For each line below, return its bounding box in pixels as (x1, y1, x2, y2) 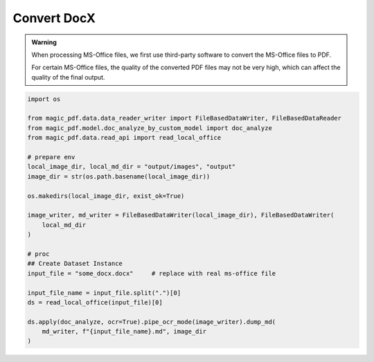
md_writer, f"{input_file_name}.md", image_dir (42, 327, 207, 336)
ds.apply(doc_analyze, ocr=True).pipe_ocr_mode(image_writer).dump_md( (27, 318, 276, 325)
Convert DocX (12, 10, 96, 26)
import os (27, 95, 61, 103)
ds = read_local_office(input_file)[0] (27, 298, 163, 306)
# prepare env (27, 153, 75, 161)
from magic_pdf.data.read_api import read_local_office (27, 134, 222, 142)
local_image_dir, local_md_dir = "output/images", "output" (27, 163, 236, 171)
